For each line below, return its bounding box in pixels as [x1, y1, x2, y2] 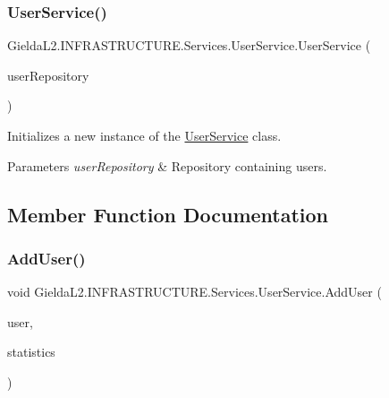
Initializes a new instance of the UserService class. [7, 126, 282, 144]
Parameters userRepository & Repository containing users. [7, 156, 327, 175]
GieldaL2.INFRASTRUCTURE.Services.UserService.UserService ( [7, 36, 371, 55]
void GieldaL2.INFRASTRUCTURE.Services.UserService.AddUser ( [7, 282, 382, 301]
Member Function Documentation [7, 200, 329, 228]
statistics [7, 342, 55, 361]
